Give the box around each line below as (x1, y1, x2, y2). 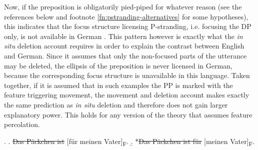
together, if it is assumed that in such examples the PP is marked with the (4, 79, 233, 90)
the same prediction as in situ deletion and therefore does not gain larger (4, 99, 228, 109)
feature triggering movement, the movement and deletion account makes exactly (4, 89, 249, 100)
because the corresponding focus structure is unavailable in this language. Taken (4, 70, 250, 80)
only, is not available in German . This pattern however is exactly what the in (4, 30, 243, 41)
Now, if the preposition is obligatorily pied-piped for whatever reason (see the (4, 1, 242, 11)
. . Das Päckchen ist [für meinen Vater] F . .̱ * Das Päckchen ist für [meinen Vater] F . (4, 135, 255, 147)
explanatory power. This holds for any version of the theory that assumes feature (4, 109, 252, 119)
